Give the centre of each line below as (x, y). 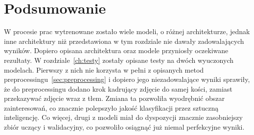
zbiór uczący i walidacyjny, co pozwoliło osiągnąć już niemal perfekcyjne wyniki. (124, 127)
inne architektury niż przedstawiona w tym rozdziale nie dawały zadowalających (124, 41)
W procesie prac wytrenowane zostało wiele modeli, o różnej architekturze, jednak (127, 31)
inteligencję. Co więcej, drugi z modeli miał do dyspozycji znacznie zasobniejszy (123, 117)
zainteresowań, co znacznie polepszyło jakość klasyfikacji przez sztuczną (111, 107)
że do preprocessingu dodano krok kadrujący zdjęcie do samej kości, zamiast (118, 88)
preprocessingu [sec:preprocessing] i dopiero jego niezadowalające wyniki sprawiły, (127, 79)
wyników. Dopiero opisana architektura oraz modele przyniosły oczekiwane (116, 50)
